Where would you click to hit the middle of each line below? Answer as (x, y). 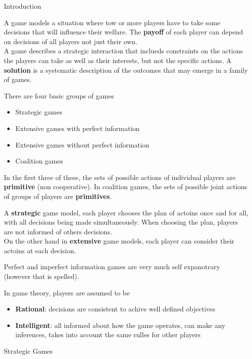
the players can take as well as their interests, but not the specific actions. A (118, 60)
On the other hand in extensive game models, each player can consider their (119, 241)
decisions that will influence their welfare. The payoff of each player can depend (124, 32)
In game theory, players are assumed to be (67, 292)
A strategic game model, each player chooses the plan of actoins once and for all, (126, 212)
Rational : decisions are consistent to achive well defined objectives (115, 309)
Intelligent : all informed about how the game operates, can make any (120, 325)
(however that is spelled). (42, 276)
